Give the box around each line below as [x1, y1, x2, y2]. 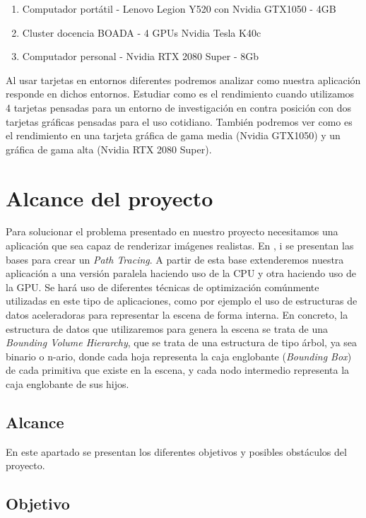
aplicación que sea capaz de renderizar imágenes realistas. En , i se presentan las [6, 238, 354, 253]
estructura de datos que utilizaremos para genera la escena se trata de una [6, 321, 328, 336]
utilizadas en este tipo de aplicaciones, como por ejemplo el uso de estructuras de [6, 293, 358, 308]
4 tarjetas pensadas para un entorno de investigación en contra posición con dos [6, 100, 352, 114]
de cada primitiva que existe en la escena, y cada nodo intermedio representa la [6, 363, 350, 377]
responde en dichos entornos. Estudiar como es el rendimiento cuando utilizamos [6, 86, 355, 101]
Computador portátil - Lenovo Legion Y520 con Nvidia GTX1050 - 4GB [22, 1, 336, 16]
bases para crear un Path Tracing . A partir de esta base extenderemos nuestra [6, 252, 344, 266]
